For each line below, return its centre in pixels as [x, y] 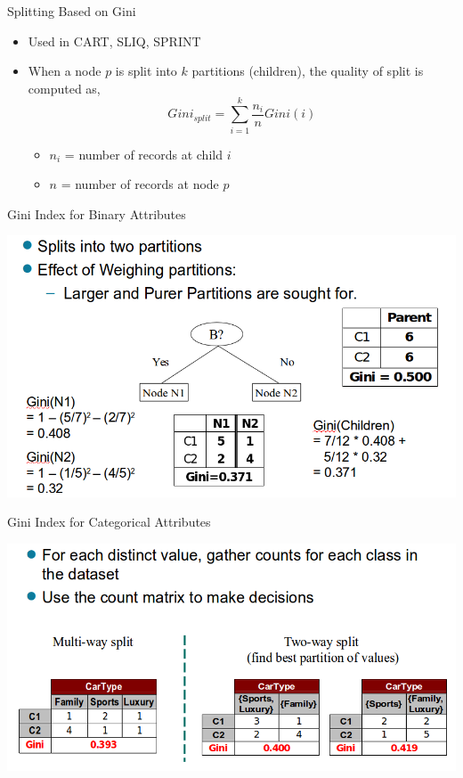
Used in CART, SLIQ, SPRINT [114, 41]
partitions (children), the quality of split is [308, 71]
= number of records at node [140, 184]
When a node [65, 71]
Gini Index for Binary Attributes [97, 213]
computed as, [64, 88]
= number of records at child [143, 154]
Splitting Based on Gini [72, 11]
